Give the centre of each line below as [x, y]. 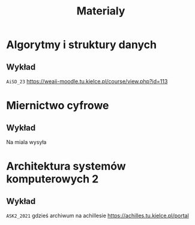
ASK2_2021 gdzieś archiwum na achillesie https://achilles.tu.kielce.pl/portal [97, 215]
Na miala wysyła [26, 142]
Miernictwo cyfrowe [58, 106]
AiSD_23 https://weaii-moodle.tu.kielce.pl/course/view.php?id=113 [87, 81]
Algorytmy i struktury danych [82, 45]
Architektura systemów [66, 166]
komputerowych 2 [52, 179]
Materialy [101, 11]
